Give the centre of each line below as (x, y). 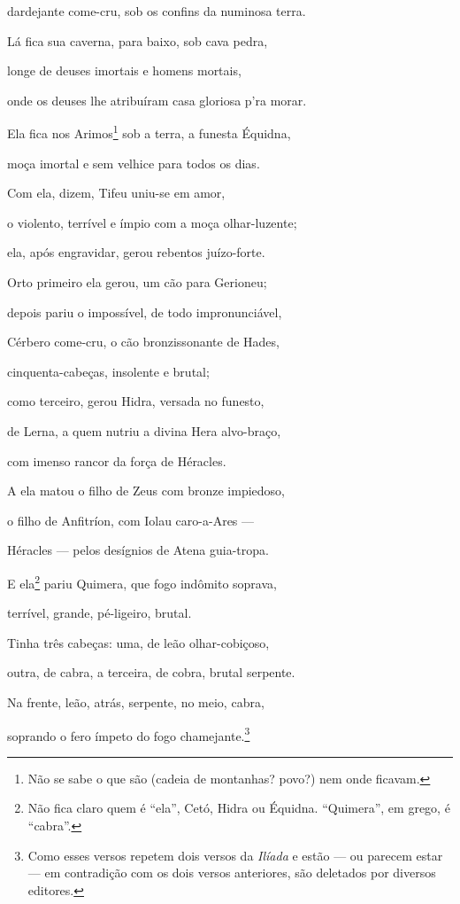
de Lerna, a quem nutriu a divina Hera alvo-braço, (144, 430)
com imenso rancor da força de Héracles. (117, 460)
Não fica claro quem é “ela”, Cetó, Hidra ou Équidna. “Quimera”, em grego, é (239, 808)
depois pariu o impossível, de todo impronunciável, (145, 312)
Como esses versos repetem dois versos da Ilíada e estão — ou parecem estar (235, 855)
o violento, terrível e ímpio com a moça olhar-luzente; (152, 222)
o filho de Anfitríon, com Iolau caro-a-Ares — (131, 520)
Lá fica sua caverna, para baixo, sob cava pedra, (138, 40)
